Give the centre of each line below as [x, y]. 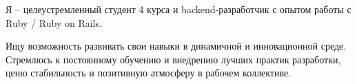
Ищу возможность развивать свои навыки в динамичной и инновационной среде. [176, 46]
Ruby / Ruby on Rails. [54, 22]
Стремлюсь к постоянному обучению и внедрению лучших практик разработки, [173, 59]
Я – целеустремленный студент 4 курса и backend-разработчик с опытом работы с [178, 9]
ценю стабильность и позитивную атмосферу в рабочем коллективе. [149, 73]
